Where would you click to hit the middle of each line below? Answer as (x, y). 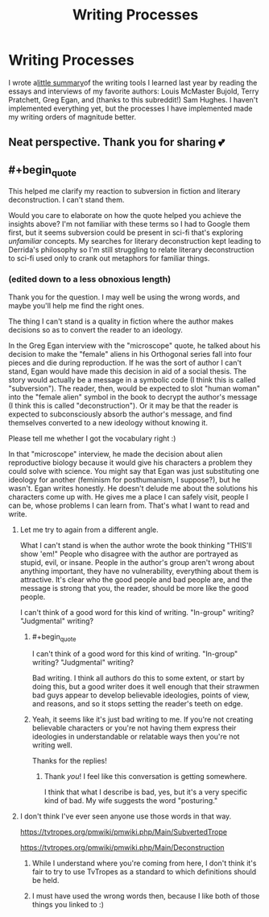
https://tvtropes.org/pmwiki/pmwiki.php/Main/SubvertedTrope (124, 832)
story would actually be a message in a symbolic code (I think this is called (132, 379)
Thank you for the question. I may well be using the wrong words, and (124, 297)
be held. (46, 881)
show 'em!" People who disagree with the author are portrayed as (129, 554)
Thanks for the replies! (69, 761)
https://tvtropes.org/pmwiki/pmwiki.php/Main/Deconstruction (122, 848)
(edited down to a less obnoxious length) (90, 279)
